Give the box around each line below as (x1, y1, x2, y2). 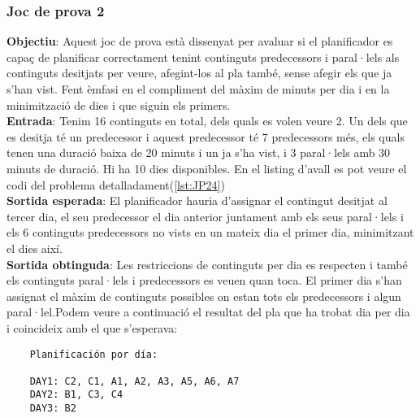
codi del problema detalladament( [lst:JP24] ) (6, 176, 225, 193)
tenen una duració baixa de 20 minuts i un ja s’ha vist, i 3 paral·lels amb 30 (6, 144, 391, 161)
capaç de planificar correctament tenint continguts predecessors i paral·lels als (6, 48, 400, 65)
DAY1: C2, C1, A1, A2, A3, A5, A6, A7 (29, 375, 240, 387)
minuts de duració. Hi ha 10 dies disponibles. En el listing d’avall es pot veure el (6, 159, 407, 176)
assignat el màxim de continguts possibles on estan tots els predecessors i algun (6, 287, 401, 304)
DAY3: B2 (29, 403, 76, 415)
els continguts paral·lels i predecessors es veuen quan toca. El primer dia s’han (6, 272, 402, 289)
